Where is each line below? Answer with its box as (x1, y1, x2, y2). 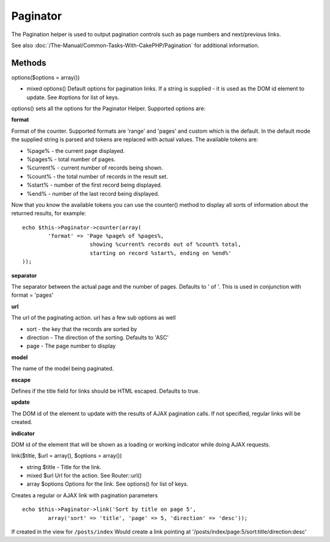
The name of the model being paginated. (11, 365, 114, 373)
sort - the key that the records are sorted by (26, 325, 137, 333)
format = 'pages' (11, 291, 54, 299)
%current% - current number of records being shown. (26, 164, 163, 171)
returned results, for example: (11, 210, 86, 217)
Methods (11, 58, 46, 68)
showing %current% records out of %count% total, (89, 241, 241, 248)
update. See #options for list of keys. (26, 94, 120, 101)
